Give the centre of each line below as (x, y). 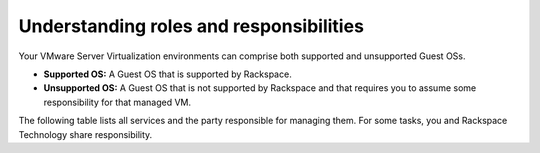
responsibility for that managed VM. (117, 102)
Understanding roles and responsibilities (191, 26)
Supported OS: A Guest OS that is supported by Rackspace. (167, 74)
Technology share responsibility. (85, 134)
